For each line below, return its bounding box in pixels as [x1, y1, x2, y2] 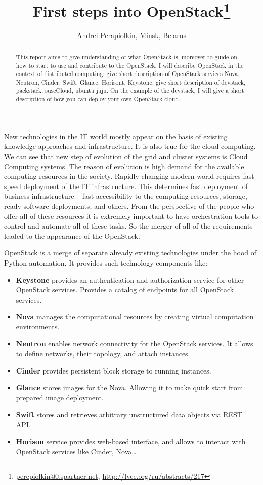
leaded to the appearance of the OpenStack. [4, 230, 140, 241]
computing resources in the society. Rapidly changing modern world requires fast [4, 171, 254, 181]
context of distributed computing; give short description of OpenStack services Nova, [16, 69, 240, 78]
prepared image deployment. [16, 392, 104, 402]
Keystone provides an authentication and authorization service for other [16, 274, 244, 285]
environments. [16, 321, 60, 331]
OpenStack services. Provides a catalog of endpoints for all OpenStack [16, 284, 234, 295]
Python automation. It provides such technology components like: [4, 257, 208, 268]
